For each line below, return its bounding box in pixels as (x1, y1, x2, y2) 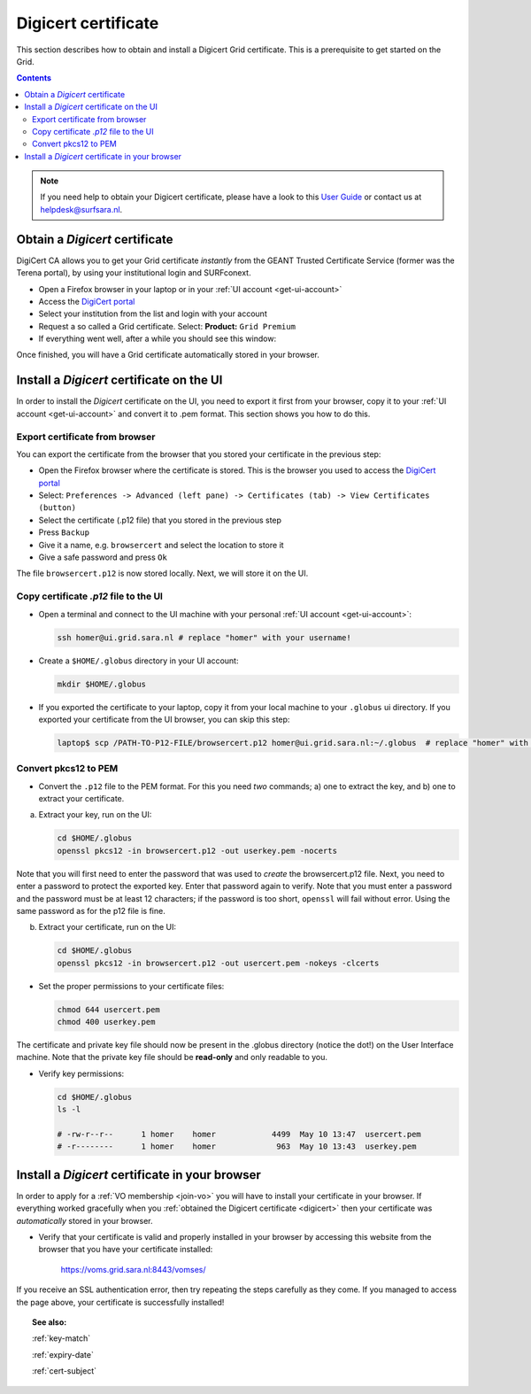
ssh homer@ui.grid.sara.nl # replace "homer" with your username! (57, 632, 351, 642)
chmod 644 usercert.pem (57, 1004, 161, 1014)
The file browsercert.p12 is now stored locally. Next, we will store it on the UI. (16, 568, 309, 579)
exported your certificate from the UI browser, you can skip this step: (38, 714, 290, 724)
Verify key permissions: (38, 1068, 125, 1079)
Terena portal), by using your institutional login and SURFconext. (16, 267, 251, 278)
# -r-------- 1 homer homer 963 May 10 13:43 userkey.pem (57, 1142, 417, 1151)
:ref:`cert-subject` (32, 1366, 97, 1376)
